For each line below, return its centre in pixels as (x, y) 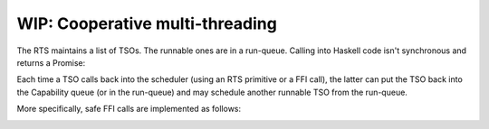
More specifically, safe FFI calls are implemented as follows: (129, 109)
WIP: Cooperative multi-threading (147, 23)
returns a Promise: (51, 62)
